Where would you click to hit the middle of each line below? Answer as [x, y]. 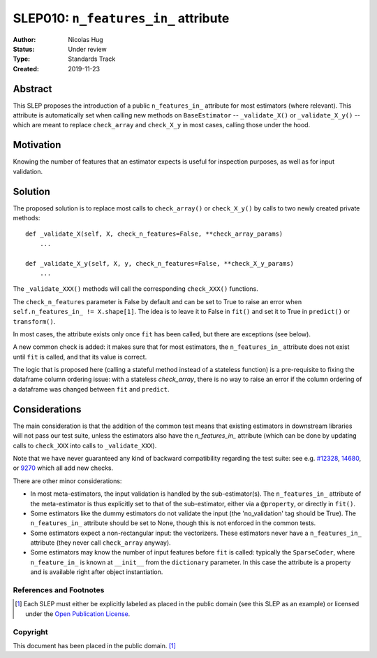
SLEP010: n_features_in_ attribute [121, 18]
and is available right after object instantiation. [97, 572]
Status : [24, 49]
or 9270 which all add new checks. [63, 468]
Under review [88, 49]
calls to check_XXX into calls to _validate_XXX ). [85, 445]
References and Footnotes [59, 590]
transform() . [34, 321]
